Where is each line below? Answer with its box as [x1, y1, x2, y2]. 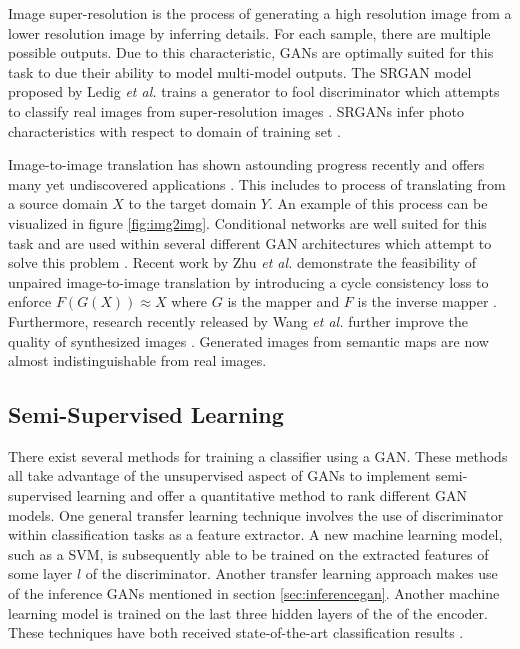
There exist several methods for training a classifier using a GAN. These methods [8, 445, 508, 466]
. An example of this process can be [268, 193, 488, 214]
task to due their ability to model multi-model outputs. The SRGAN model [8, 61, 472, 82]
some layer [8, 563, 73, 584]
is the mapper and [227, 291, 340, 312]
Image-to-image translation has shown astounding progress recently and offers [8, 154, 485, 175]
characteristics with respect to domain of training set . [8, 120, 341, 141]
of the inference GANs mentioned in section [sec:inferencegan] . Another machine [8, 583, 500, 604]
